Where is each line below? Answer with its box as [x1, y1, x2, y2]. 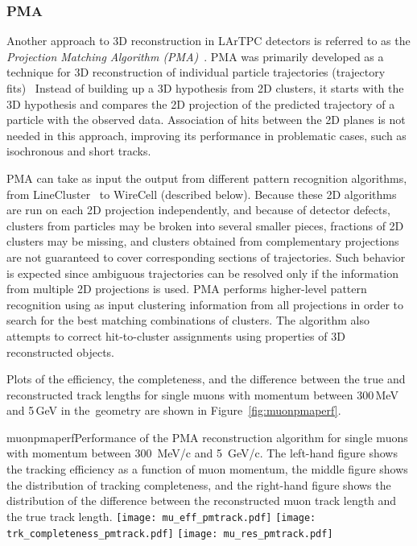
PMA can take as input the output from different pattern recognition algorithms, [6, 169, 407, 186]
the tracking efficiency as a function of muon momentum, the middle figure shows [6, 461, 408, 478]
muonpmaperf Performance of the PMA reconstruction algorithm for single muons [6, 428, 408, 445]
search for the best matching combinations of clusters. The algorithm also [6, 312, 370, 329]
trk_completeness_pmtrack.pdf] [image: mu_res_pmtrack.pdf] [6, 527, 333, 540]
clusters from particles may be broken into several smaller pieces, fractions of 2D [6, 217, 404, 234]
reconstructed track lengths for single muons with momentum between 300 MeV [6, 386, 398, 403]
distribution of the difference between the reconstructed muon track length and [6, 492, 397, 509]
